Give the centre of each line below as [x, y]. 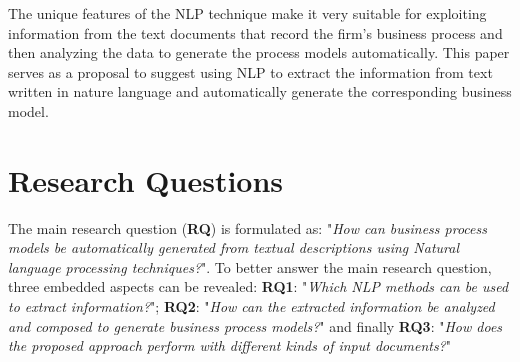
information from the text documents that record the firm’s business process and [255, 32]
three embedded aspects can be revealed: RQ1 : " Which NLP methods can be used [258, 286]
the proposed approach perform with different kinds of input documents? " [230, 345]
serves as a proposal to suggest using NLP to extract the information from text [250, 71]
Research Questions [146, 179]
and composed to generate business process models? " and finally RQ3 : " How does [255, 325]
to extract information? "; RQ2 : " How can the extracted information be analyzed [251, 306]
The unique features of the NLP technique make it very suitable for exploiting [247, 13]
